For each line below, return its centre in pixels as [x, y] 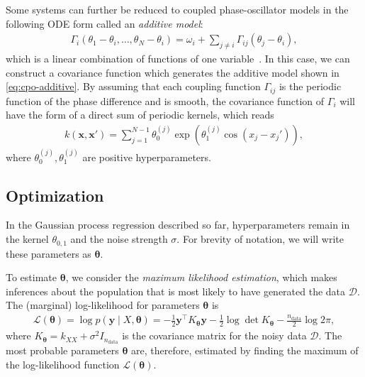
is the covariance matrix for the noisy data [214, 335]
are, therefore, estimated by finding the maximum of [245, 350]
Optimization [55, 195]
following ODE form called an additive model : [105, 23]
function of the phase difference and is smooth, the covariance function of [165, 100]
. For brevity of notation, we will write [260, 239]
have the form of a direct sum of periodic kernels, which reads [140, 115]
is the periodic [310, 86]
